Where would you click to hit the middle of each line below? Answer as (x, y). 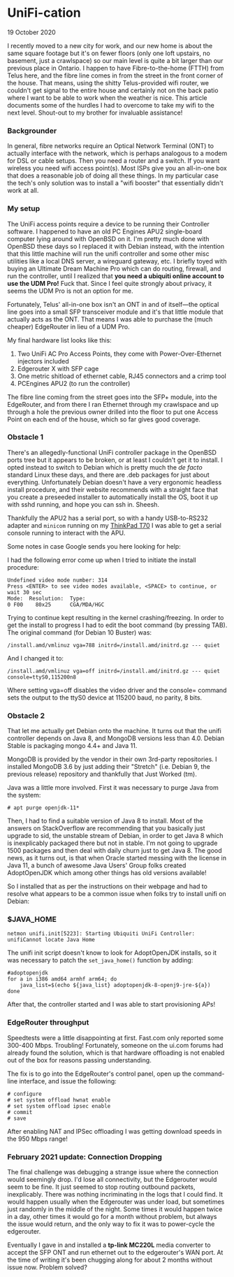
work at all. (23, 191)
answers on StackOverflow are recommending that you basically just (106, 828)
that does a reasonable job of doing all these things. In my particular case (113, 175)
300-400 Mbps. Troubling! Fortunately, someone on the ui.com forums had (115, 1045)
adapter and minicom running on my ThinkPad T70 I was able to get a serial (115, 525)
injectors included (43, 361)
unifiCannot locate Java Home (51, 940)
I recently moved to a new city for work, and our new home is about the (110, 45)
